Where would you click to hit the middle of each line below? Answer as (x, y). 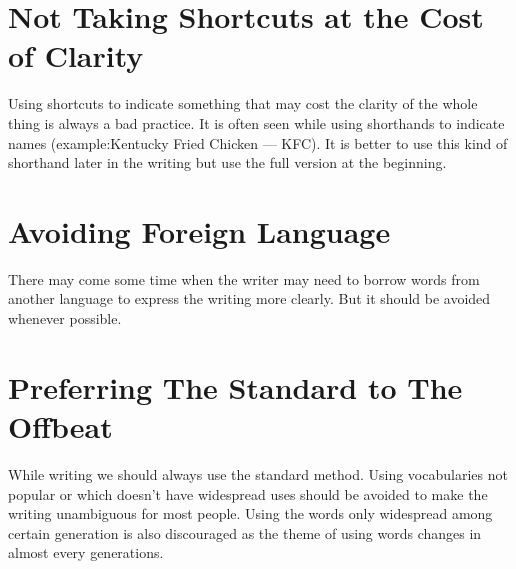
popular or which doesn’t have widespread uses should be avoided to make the (248, 493)
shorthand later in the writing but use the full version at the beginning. (227, 162)
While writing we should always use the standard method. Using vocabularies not (258, 473)
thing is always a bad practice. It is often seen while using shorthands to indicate (256, 122)
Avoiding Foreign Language (199, 230)
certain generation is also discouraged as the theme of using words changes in (245, 532)
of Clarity (76, 55)
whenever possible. (65, 318)
